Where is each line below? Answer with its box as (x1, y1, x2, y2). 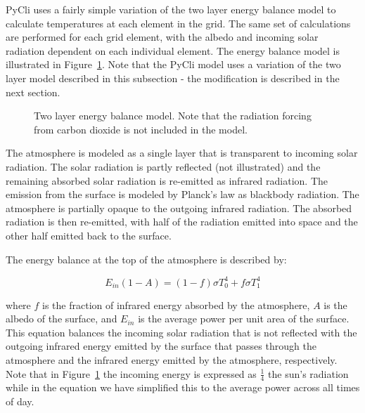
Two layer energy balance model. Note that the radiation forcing (34, 108, 312, 123)
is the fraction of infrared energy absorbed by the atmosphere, (42, 297, 310, 312)
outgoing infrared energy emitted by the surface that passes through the (6, 339, 316, 353)
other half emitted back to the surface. (6, 228, 172, 242)
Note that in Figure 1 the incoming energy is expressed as (6, 366, 257, 381)
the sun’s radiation (268, 366, 349, 381)
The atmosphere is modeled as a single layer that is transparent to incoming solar (6, 145, 358, 160)
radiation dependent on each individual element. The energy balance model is (6, 43, 340, 58)
